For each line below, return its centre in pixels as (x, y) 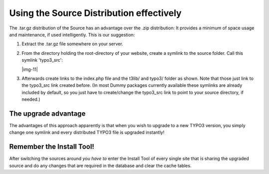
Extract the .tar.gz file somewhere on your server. (72, 44)
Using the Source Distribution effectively (95, 13)
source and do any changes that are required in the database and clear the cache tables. (100, 166)
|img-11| (30, 69)
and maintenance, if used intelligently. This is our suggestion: (72, 34)
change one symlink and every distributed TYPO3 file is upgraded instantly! (87, 133)
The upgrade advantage (47, 113)
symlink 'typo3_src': (42, 60)
